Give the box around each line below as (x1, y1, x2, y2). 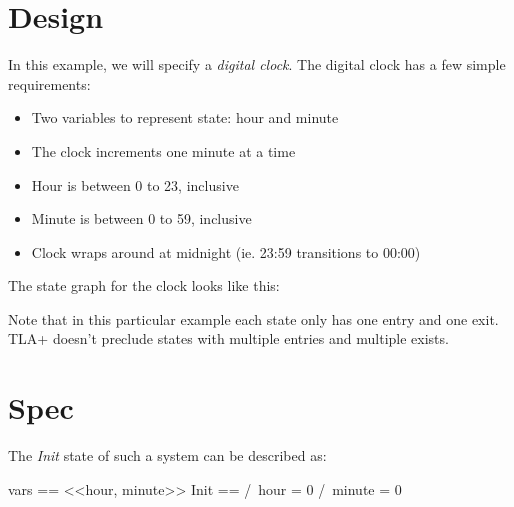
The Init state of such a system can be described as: (8, 445, 327, 466)
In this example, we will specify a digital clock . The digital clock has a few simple (8, 54, 506, 75)
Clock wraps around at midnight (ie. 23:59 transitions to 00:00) (31, 241, 421, 262)
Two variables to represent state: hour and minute (31, 107, 339, 128)
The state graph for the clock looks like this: (8, 275, 280, 296)
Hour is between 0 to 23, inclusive (31, 174, 239, 195)
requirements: (8, 73, 91, 94)
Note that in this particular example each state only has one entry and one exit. (8, 308, 499, 329)
